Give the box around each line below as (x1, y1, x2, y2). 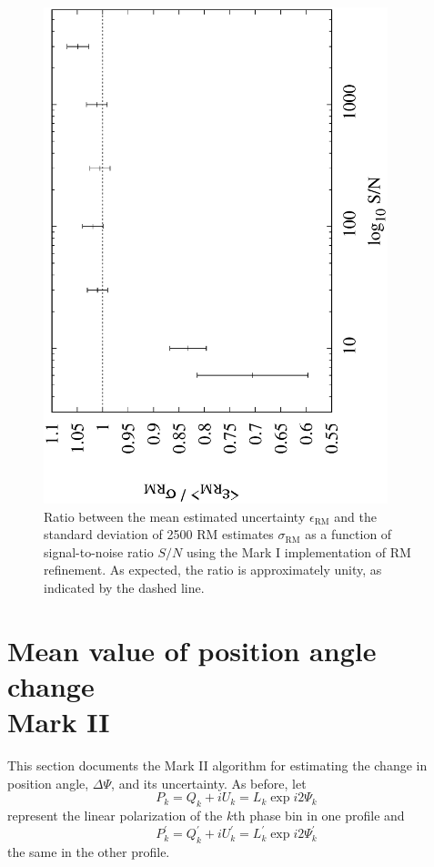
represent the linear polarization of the (7, 806, 223, 825)
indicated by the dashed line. (44, 578, 205, 597)
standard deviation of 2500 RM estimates (44, 525, 274, 544)
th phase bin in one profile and (233, 806, 405, 825)
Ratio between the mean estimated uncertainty (44, 506, 306, 525)
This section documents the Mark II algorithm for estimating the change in (7, 756, 428, 775)
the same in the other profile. (7, 842, 170, 862)
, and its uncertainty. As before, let (111, 773, 307, 792)
